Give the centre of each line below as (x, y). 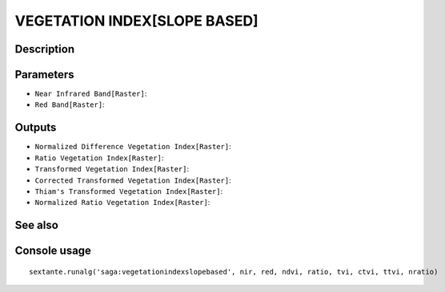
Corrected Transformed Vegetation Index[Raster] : (133, 180)
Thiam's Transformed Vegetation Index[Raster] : (129, 191)
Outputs (36, 128)
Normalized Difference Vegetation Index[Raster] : (133, 147)
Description (45, 49)
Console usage (53, 251)
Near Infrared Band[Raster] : (91, 94)
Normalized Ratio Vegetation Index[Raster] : (122, 203)
